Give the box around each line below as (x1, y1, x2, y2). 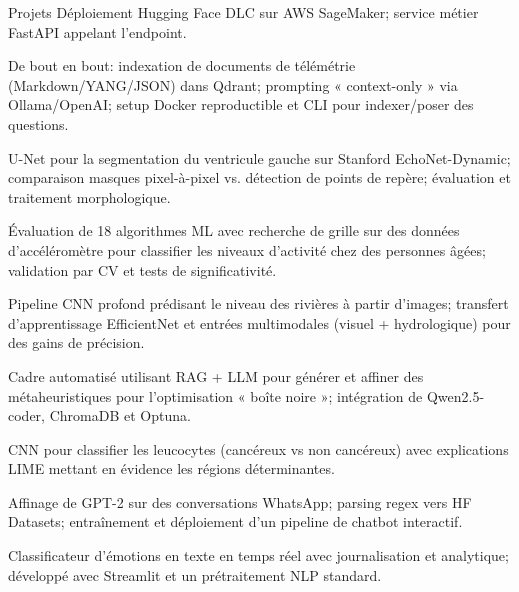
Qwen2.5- (426, 385, 485, 406)
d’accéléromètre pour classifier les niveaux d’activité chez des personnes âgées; (8, 239, 486, 260)
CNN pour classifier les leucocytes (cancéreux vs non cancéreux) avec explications (8, 438, 509, 459)
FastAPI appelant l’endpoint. (8, 21, 187, 42)
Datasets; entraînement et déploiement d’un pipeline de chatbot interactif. (8, 511, 463, 532)
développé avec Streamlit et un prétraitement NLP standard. (8, 564, 382, 585)
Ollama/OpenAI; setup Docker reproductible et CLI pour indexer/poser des (8, 94, 474, 115)
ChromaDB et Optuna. (49, 405, 191, 426)
